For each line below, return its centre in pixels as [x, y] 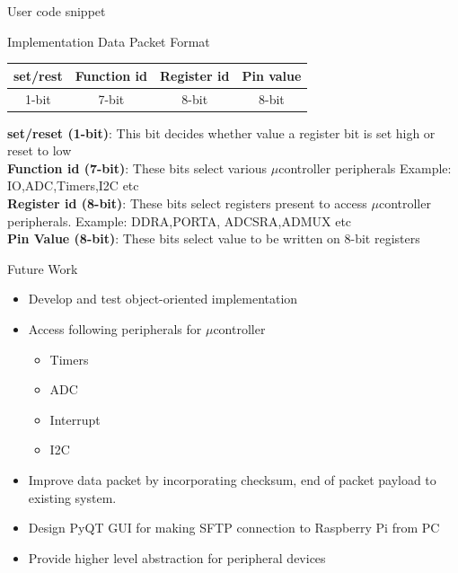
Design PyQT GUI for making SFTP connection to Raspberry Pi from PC [234, 528]
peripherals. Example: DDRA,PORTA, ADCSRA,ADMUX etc [180, 220]
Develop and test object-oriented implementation [163, 299]
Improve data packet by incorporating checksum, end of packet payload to [232, 479]
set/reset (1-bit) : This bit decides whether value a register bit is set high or [221, 132]
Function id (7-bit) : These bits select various [137, 167]
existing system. [72, 497]
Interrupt [75, 419]
